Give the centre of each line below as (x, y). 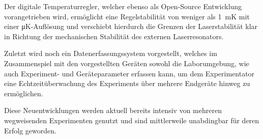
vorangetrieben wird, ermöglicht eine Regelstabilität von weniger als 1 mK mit (127, 16)
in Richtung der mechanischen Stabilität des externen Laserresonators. (114, 36)
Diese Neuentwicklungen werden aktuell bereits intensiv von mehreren (113, 110)
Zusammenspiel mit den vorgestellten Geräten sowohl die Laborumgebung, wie (127, 63)
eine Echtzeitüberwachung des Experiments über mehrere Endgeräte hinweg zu (127, 83)
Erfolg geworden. (30, 130)
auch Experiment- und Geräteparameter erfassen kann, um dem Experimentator (129, 73)
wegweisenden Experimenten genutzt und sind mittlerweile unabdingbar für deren (132, 120)
